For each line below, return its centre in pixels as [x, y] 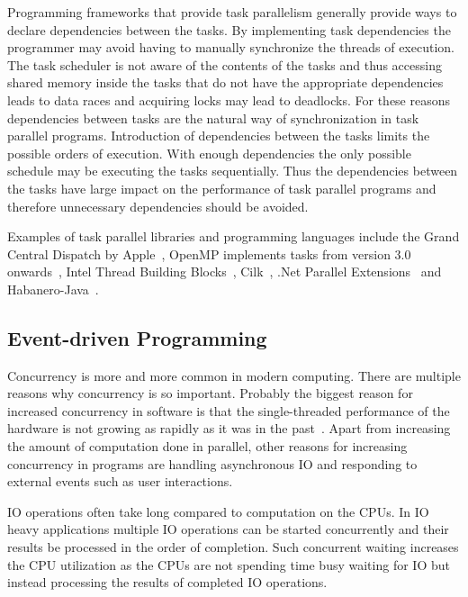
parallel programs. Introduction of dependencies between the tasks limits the [219, 136]
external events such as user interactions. [120, 481]
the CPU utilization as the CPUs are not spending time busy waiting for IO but [229, 564]
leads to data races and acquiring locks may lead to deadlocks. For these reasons [229, 99]
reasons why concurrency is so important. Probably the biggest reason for [210, 393]
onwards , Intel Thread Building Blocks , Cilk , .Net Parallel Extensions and [225, 271]
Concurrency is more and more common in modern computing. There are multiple [234, 375]
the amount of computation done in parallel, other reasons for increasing [207, 446]
